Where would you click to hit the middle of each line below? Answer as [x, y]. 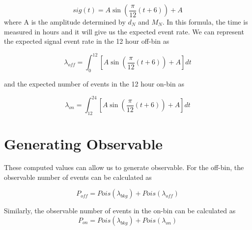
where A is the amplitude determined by [65, 22]
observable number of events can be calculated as [78, 177]
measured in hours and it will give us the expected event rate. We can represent [124, 31]
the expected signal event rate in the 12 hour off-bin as [87, 41]
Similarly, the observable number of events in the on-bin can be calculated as [120, 211]
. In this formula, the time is [205, 22]
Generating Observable [84, 144]
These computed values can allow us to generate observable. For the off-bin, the [124, 167]
